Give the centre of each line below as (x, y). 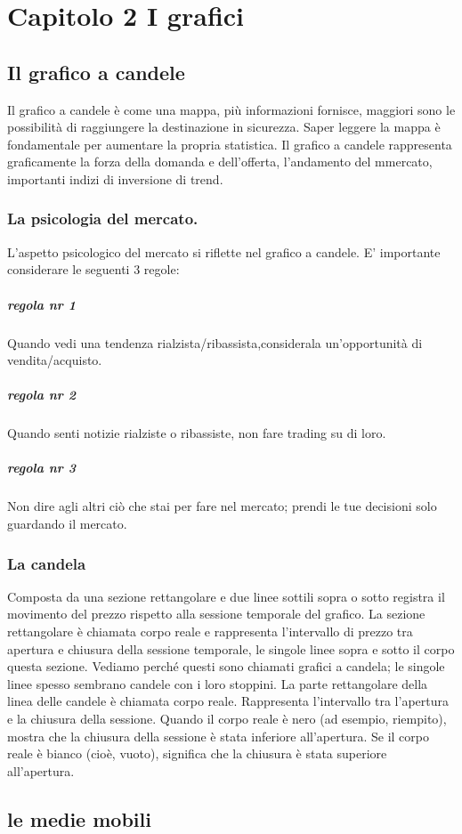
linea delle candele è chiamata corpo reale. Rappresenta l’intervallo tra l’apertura (228, 701)
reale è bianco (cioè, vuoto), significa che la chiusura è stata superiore (197, 753)
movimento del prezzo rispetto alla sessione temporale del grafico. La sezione (216, 614)
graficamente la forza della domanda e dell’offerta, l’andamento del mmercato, (220, 162)
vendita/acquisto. (55, 360)
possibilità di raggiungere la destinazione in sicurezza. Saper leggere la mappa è (224, 127)
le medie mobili (79, 818)
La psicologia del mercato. (103, 219)
